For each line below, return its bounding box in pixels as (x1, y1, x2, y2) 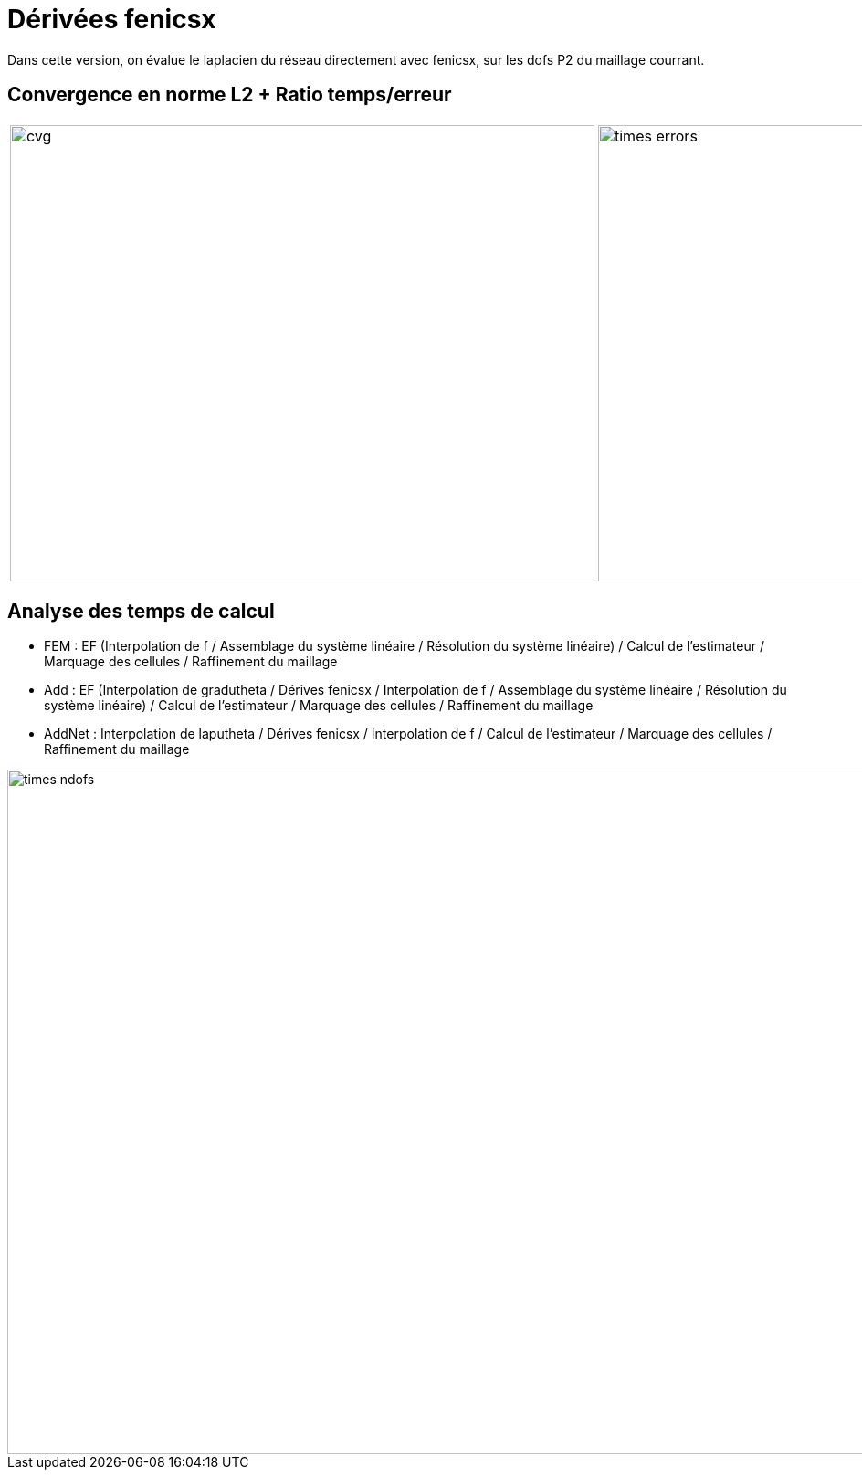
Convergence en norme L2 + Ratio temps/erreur (7, 83, 452, 107)
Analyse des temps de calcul (7, 600, 275, 623)
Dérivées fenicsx (7, 4, 216, 35)
